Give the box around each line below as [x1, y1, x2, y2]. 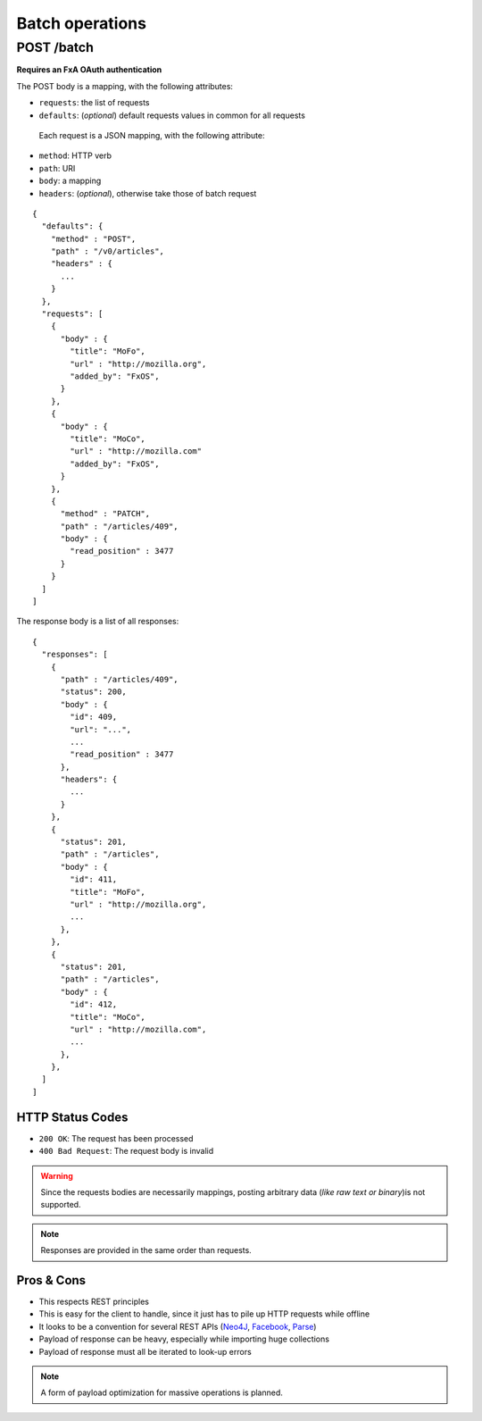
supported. [40, 1199, 81, 1210]
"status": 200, [60, 687, 127, 697]
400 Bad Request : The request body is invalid [38, 1146, 214, 1157]
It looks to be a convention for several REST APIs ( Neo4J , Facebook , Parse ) [38, 1321, 317, 1332]
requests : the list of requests [38, 97, 151, 108]
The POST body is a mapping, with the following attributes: [16, 80, 234, 91]
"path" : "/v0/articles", [50, 247, 165, 256]
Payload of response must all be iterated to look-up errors [38, 1346, 252, 1357]
